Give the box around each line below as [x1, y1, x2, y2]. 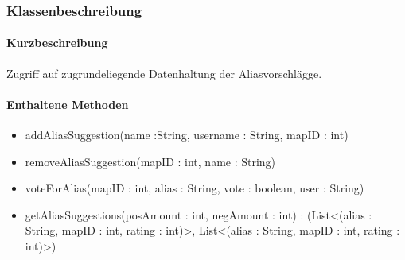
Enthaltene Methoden [6, 95, 129, 112]
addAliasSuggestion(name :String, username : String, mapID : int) [25, 126, 349, 143]
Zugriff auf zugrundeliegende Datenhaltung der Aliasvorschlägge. [6, 64, 322, 81]
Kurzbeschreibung [6, 34, 108, 51]
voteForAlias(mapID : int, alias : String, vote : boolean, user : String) [25, 180, 364, 196]
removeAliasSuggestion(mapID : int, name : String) [25, 153, 276, 169]
